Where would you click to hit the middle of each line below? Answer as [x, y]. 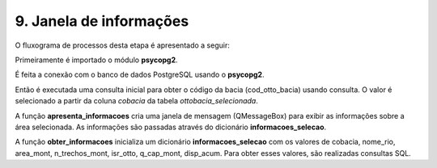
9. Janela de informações [102, 21]
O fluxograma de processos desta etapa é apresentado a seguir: [122, 45]
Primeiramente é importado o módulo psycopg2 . [96, 60]
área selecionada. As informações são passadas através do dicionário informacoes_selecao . [171, 127]
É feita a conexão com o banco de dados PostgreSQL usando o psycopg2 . [140, 75]
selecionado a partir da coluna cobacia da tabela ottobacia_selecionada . [136, 101]
